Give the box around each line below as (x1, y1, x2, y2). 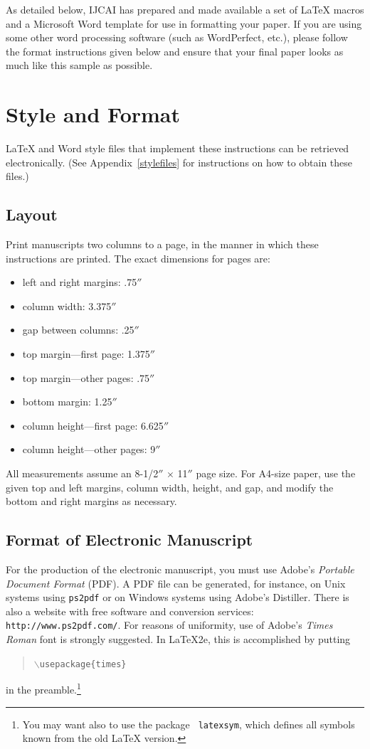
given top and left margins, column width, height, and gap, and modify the (6, 479, 334, 494)
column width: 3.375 (22, 298, 112, 313)
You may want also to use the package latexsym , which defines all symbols (22, 716, 355, 731)
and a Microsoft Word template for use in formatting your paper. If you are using (6, 16, 362, 31)
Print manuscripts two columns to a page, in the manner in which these (6, 237, 319, 252)
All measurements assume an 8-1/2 (6, 466, 159, 481)
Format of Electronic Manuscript (6, 528, 253, 551)
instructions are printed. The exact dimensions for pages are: (6, 250, 270, 265)
